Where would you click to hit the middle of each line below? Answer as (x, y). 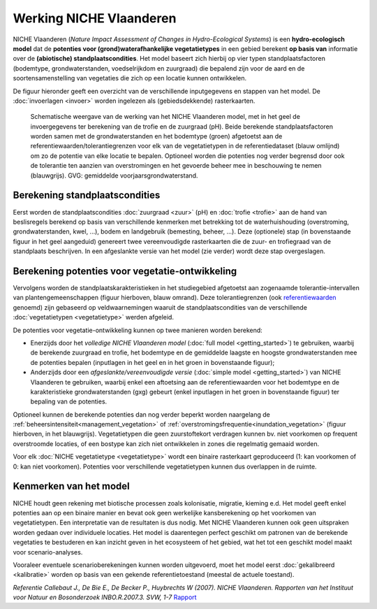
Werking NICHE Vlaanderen (95, 18)
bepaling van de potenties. (69, 401)
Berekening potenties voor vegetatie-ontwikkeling (125, 271)
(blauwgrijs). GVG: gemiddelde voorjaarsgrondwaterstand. (114, 175)
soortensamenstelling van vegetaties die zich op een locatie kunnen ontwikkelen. (130, 78)
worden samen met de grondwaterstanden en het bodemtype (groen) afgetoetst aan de (156, 136)
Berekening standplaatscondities (87, 195)
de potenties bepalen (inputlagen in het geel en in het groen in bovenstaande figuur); (153, 362)
